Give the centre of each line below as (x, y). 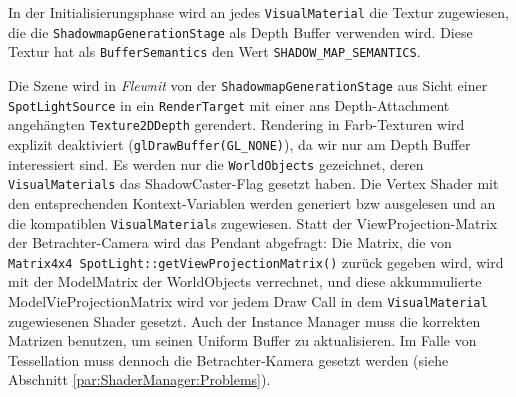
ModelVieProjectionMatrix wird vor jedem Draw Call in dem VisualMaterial (248, 301)
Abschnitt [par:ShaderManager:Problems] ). (139, 379)
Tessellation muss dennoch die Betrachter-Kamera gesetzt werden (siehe (228, 359)
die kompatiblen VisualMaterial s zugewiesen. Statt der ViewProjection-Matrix (253, 222)
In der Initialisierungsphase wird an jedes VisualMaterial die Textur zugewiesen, (258, 12)
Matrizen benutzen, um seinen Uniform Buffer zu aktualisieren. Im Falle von (242, 340)
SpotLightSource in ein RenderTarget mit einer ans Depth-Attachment (229, 104)
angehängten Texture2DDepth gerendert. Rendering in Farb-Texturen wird (236, 124)
